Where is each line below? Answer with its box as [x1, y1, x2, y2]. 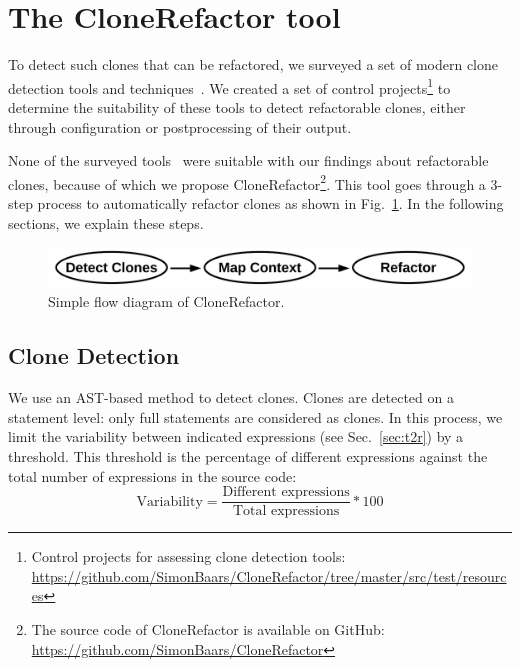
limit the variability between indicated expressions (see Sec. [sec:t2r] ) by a [8, 426, 464, 447]
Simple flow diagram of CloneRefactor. [48, 291, 285, 312]
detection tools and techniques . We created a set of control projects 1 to [8, 74, 451, 98]
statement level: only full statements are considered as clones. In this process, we [8, 406, 503, 427]
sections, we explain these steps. [8, 212, 204, 233]
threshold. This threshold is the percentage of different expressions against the [8, 445, 488, 466]
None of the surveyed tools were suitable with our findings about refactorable [8, 150, 489, 171]
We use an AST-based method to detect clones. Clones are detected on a [8, 387, 454, 408]
